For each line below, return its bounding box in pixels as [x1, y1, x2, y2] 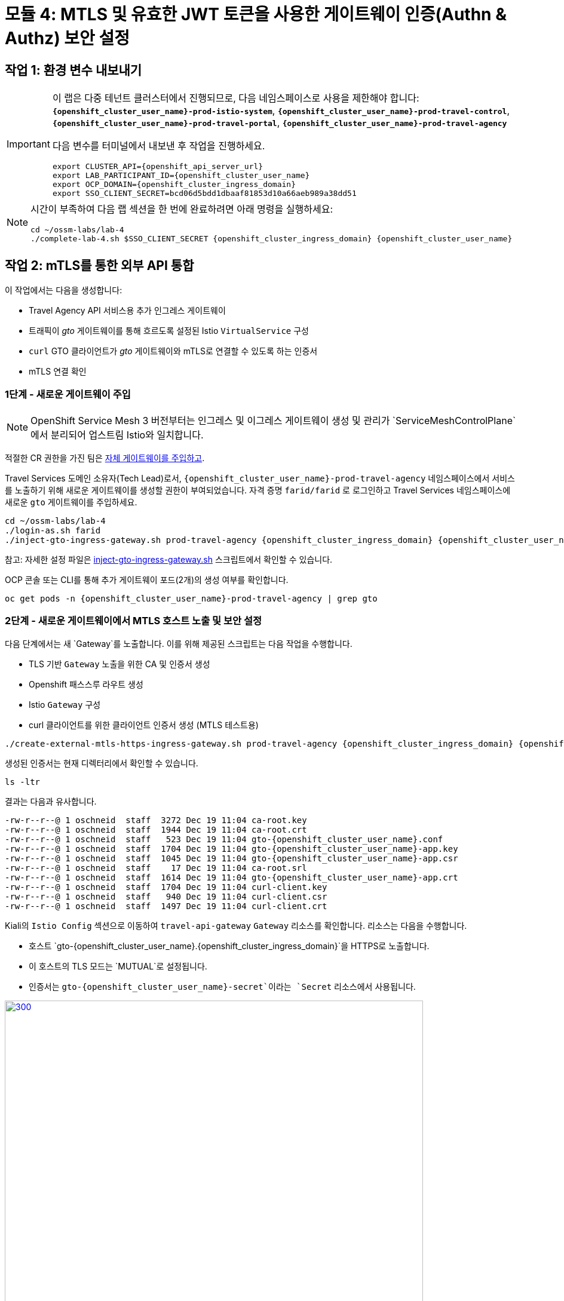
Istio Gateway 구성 [29, 699, 101, 710]
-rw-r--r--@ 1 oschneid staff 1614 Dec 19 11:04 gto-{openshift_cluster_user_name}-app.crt [5, 872, 458, 882]
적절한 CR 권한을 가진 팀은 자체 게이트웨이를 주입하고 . [5, 452, 205, 463]
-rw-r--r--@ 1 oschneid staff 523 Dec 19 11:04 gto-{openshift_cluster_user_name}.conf [5, 834, 443, 844]
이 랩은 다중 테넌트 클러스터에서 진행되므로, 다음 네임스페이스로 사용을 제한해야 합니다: [52, 92, 419, 105]
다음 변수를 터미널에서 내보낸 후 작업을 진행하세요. [52, 140, 265, 152]
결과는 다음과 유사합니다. [5, 796, 97, 806]
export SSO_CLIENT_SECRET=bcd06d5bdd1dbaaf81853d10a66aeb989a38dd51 [52, 189, 357, 198]
